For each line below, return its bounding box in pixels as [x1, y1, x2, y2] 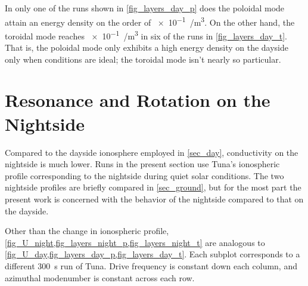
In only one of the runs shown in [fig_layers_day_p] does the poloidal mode [5, 2, 285, 14]
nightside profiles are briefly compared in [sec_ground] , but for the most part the [5, 181, 301, 193]
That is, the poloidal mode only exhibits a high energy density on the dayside [5, 41, 288, 54]
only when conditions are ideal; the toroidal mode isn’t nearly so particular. [5, 53, 281, 65]
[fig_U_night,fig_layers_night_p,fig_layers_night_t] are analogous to [5, 236, 265, 248]
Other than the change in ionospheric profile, [5, 225, 169, 237]
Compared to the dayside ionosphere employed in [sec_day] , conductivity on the [5, 146, 298, 158]
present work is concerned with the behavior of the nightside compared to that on [5, 192, 304, 205]
